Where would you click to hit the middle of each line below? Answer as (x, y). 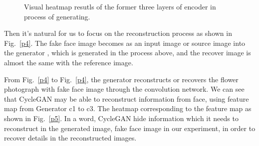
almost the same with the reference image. (69, 62)
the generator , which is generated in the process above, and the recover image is (128, 53)
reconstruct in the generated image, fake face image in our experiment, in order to (130, 128)
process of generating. (57, 16)
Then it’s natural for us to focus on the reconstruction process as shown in (118, 33)
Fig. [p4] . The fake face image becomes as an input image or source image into (125, 43)
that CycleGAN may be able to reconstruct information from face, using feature (127, 98)
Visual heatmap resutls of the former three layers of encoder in (120, 6)
